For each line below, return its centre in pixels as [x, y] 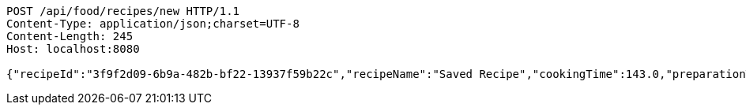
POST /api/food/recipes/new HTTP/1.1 [123, 11]
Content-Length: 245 [70, 36]
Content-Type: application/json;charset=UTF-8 [153, 24]
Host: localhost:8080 [73, 49]
